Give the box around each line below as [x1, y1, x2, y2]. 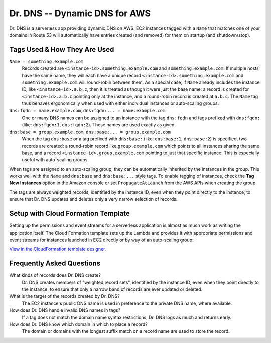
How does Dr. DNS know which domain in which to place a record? [9, 321, 148, 327]
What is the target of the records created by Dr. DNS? [9, 293, 120, 299]
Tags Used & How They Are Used [9, 45, 114, 54]
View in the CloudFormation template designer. [9, 246, 106, 252]
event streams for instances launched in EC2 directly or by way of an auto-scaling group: [9, 237, 194, 243]
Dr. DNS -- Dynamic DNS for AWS [9, 8, 151, 19]
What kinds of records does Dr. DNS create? [9, 272, 101, 278]
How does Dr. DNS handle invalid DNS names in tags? [9, 307, 121, 313]
